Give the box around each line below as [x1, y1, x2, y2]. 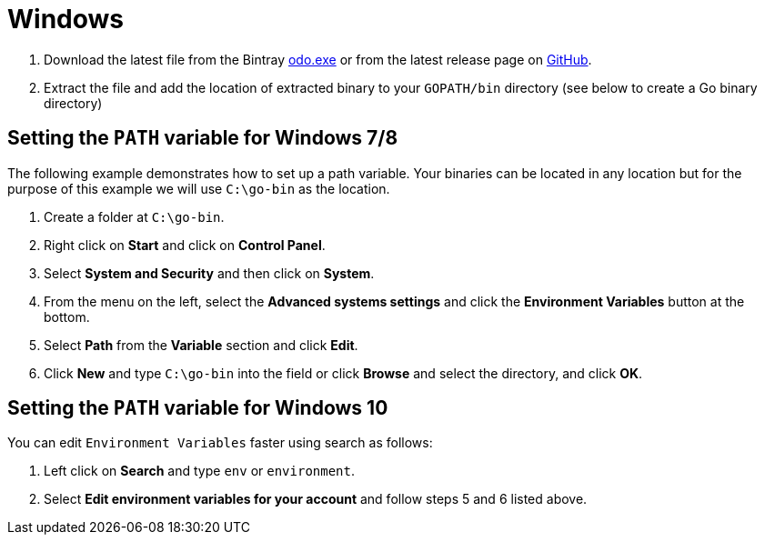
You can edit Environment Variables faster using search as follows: [7, 435, 433, 451]
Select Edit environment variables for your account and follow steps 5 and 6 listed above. [44, 491, 588, 507]
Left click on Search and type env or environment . [44, 463, 355, 479]
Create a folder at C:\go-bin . [44, 208, 225, 225]
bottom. [44, 308, 90, 325]
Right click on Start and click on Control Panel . [44, 236, 326, 253]
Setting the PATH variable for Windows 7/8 [7, 126, 398, 150]
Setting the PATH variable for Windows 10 [7, 396, 388, 420]
